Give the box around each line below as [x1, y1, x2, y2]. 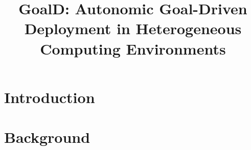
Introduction [4, 86, 95, 107]
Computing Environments [40, 38, 226, 59]
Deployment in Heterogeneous [24, 18, 242, 39]
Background [4, 127, 90, 147]
